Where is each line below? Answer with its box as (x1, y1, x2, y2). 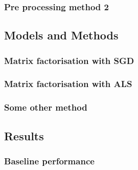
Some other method (4, 101, 87, 114)
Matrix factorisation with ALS (4, 77, 132, 90)
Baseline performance (4, 154, 95, 167)
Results (4, 128, 44, 143)
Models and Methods (4, 27, 119, 43)
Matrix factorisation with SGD (4, 54, 134, 67)
